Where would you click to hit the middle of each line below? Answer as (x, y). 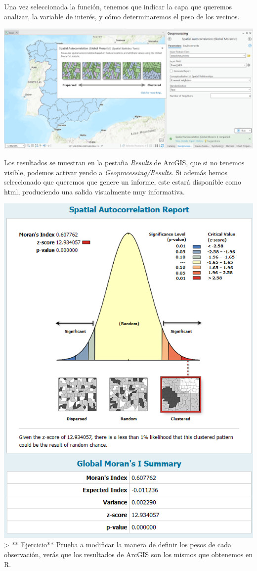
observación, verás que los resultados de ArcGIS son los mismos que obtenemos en (128, 554)
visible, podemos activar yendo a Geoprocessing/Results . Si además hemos (116, 172)
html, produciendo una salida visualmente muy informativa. (94, 191)
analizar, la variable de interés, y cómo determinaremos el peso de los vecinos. (122, 16)
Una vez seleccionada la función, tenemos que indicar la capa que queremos (118, 6)
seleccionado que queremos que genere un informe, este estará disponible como (123, 182)
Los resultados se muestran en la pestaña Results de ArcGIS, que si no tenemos (124, 162)
